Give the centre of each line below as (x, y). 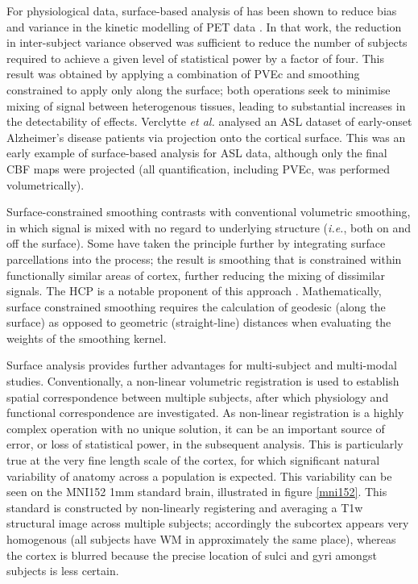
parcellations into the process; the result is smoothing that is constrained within (204, 259)
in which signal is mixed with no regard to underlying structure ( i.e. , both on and (209, 227)
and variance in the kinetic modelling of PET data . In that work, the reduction (204, 26)
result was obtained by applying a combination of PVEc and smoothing (183, 74)
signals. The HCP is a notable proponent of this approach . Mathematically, (194, 291)
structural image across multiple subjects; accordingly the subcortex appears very (208, 523)
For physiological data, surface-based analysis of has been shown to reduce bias (202, 10)
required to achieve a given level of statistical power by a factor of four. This (196, 58)
